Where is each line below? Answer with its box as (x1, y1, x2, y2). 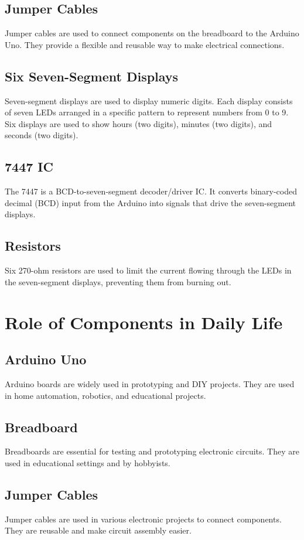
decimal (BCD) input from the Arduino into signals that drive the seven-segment (5, 196, 296, 209)
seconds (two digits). (5, 129, 78, 141)
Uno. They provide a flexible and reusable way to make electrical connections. (5, 38, 285, 50)
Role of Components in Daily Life (5, 310, 283, 334)
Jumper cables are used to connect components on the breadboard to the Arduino (5, 27, 299, 39)
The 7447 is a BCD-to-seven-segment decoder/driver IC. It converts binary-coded (5, 185, 297, 197)
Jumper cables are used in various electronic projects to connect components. (5, 512, 282, 525)
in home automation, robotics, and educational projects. (5, 389, 206, 401)
